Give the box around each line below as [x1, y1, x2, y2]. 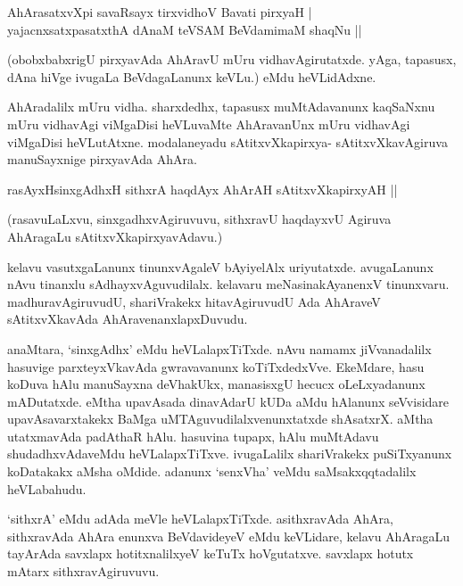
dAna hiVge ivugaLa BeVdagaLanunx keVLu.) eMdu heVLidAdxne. [7, 67, 376, 86]
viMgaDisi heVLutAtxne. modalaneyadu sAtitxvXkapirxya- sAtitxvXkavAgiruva [7, 132, 448, 151]
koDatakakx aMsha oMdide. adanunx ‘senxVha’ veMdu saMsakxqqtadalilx [7, 462, 417, 481]
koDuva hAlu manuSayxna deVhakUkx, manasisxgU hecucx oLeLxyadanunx [7, 375, 426, 393]
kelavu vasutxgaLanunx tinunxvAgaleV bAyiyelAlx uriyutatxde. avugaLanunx [7, 257, 434, 276]
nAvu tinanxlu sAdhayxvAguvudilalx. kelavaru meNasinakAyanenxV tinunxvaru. [7, 275, 450, 293]
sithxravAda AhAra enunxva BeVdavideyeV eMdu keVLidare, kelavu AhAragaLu [7, 526, 450, 545]
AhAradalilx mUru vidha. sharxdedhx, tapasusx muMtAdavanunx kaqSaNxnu [7, 97, 435, 116]
